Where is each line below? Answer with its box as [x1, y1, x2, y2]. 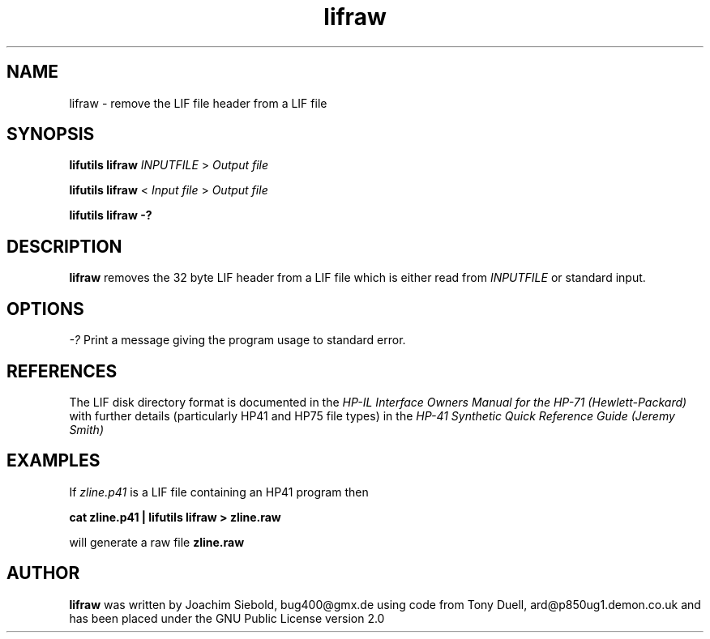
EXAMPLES [6, 450, 101, 471]
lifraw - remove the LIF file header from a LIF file [69, 96, 327, 110]
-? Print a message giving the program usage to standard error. [69, 333, 406, 347]
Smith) [69, 422, 104, 437]
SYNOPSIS [6, 124, 95, 145]
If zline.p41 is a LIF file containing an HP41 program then [69, 484, 369, 499]
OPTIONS [6, 298, 84, 319]
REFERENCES [6, 360, 118, 381]
